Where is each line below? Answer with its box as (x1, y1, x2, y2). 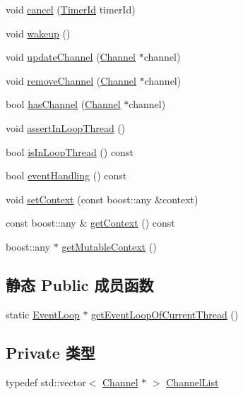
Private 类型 (6, 341, 95, 363)
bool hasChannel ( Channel (6, 97, 121, 112)
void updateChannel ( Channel (6, 49, 136, 64)
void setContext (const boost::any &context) (6, 191, 198, 206)
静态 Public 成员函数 (6, 273, 154, 295)
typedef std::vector (6, 374, 86, 389)
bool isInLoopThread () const (6, 144, 134, 159)
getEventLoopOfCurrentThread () (91, 306, 239, 321)
